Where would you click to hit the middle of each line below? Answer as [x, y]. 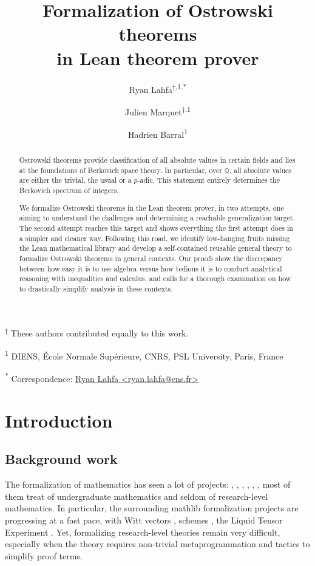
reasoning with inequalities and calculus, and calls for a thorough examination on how [155, 278]
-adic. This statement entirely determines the [209, 180]
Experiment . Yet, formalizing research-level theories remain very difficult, [143, 532]
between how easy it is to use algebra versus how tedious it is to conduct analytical [151, 268]
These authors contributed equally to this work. [100, 333]
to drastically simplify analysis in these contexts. [96, 288]
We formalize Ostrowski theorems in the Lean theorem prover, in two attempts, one [151, 207]
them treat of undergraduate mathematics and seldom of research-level [137, 496]
